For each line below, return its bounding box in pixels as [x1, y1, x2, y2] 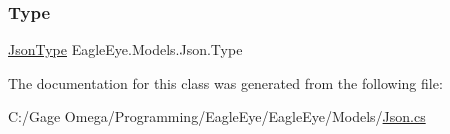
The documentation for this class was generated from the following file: [8, 72, 443, 93]
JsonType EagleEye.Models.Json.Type [8, 39, 243, 60]
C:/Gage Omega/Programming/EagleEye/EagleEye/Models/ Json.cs [8, 106, 426, 127]
